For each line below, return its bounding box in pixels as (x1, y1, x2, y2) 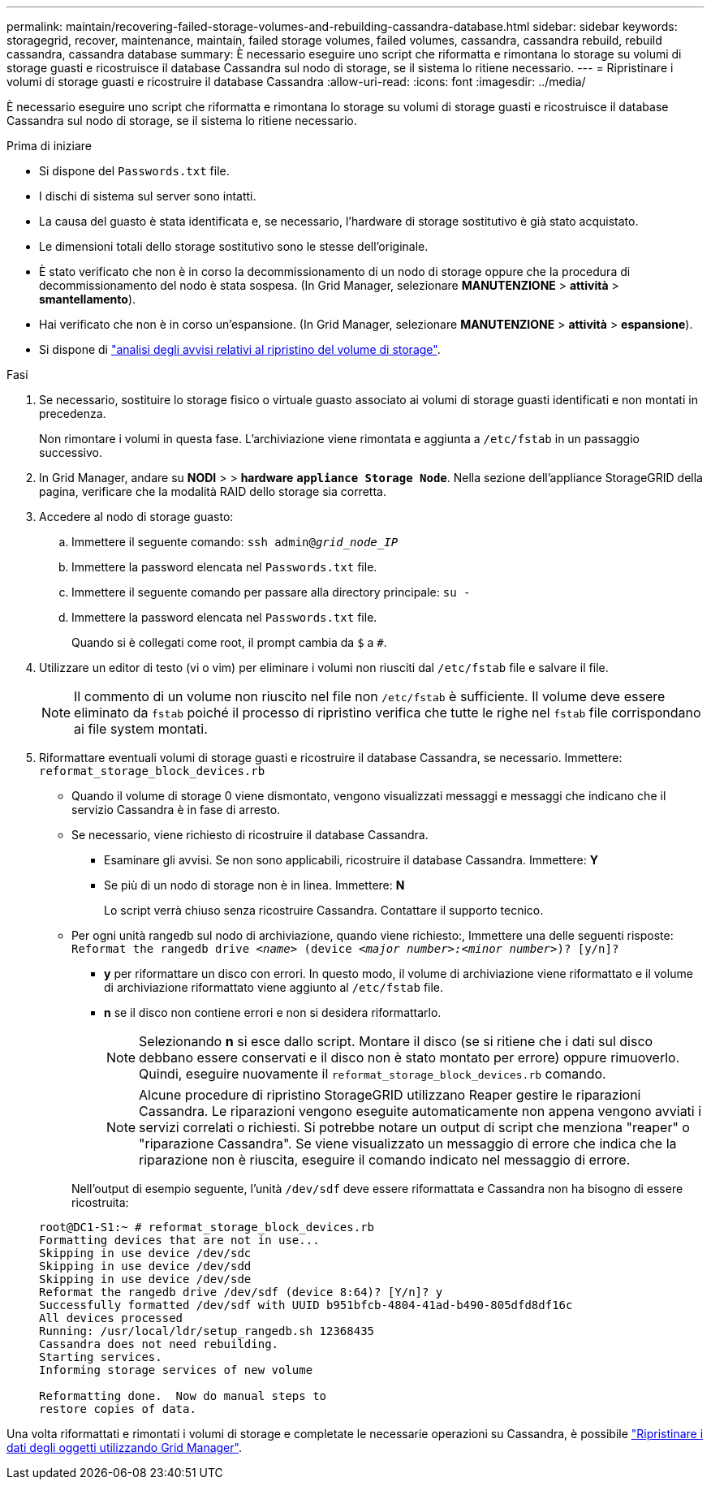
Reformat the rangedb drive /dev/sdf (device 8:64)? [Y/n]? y (39, 1286, 443, 1299)
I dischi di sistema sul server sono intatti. (39, 189, 256, 203)
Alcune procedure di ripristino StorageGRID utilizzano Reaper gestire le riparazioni (139, 1087, 641, 1103)
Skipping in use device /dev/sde (39, 1273, 252, 1286)
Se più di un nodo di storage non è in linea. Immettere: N (104, 878, 405, 892)
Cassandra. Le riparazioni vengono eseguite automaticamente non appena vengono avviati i (139, 1103, 702, 1119)
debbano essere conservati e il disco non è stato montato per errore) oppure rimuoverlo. (139, 1049, 680, 1066)
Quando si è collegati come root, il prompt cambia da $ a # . (71, 635, 387, 649)
